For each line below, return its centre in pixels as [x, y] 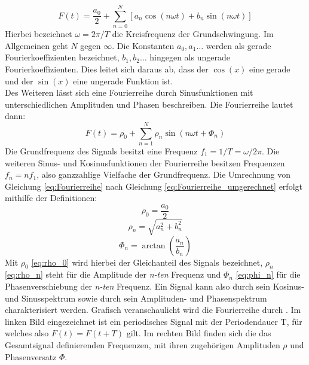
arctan [154, 246]
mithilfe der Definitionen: [51, 198]
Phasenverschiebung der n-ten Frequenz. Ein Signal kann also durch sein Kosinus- [154, 286]
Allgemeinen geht [36, 45]
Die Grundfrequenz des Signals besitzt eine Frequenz [101, 151]
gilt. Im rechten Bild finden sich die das [199, 333]
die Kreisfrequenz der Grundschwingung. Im [193, 34]
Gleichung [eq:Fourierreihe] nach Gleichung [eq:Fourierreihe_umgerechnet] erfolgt [154, 186]
